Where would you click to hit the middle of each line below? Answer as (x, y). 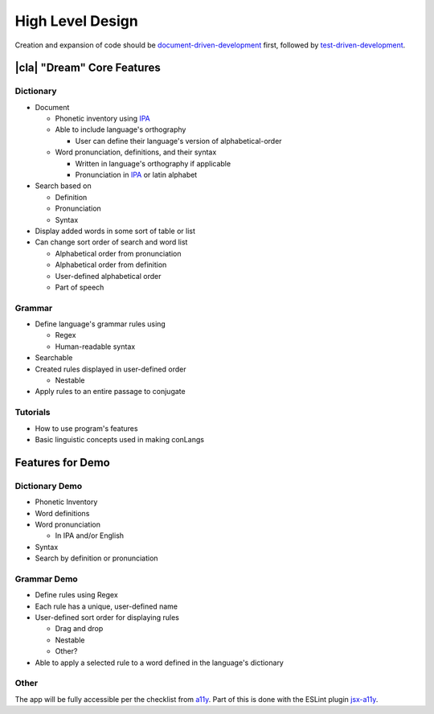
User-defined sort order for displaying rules (107, 618)
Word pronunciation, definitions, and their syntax (136, 152)
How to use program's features (86, 428)
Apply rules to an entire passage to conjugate (110, 392)
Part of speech (80, 287)
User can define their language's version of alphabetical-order (178, 141)
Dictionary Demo (49, 486)
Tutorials (33, 412)
